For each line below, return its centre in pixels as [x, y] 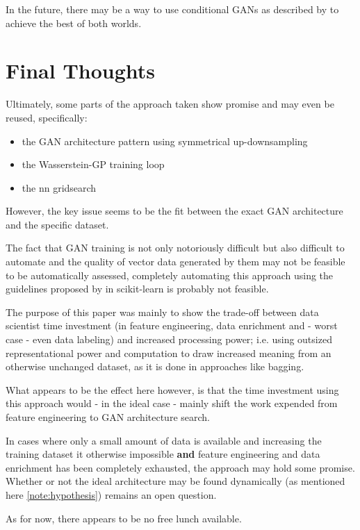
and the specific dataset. [57, 224]
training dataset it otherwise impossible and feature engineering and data [163, 454]
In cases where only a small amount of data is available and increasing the [164, 440]
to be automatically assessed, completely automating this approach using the [170, 275]
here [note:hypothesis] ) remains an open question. [111, 494]
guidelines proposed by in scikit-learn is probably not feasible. [137, 289]
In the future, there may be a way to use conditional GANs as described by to [172, 9]
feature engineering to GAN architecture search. [108, 417]
